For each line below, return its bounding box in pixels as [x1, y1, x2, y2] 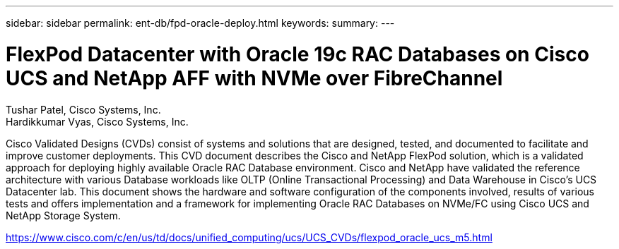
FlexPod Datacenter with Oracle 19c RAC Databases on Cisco [6, 42, 589, 66]
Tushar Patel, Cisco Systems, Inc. [6, 103, 161, 116]
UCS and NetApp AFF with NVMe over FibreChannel [6, 66, 503, 90]
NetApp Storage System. [6, 209, 121, 221]
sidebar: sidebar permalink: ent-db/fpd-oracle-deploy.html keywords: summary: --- [6, 17, 395, 29]
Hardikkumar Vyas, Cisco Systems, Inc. [6, 115, 189, 128]
